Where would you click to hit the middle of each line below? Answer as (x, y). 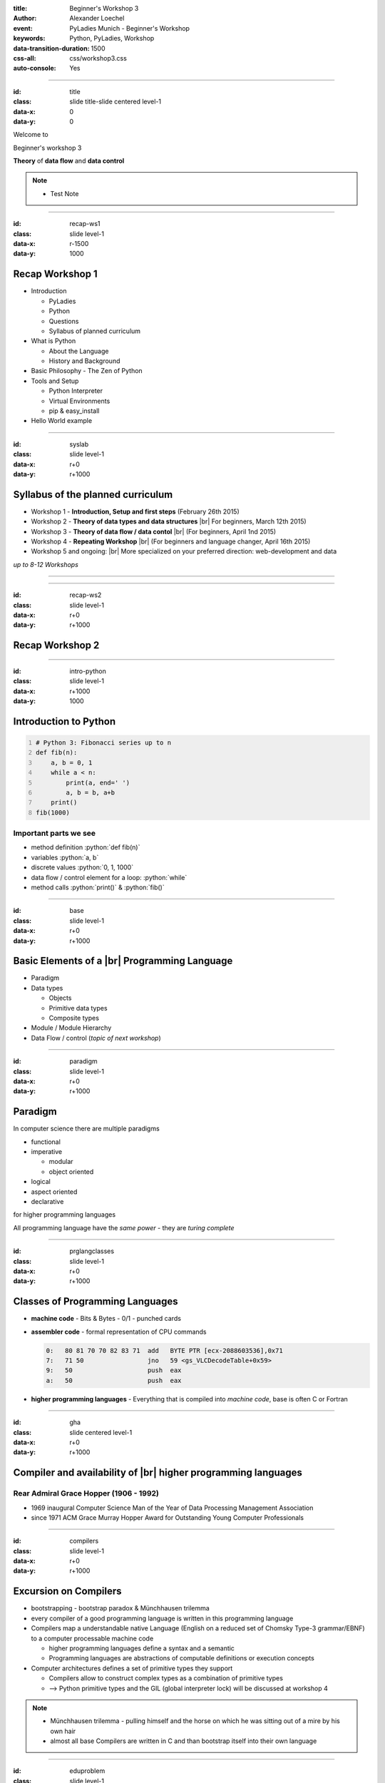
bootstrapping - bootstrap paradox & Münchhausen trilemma (120, 1608)
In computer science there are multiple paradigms (86, 1129)
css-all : (25, 58)
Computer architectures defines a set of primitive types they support (132, 1668)
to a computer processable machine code (92, 1638)
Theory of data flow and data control (69, 161)
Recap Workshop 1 (55, 274)
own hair (63, 1731)
